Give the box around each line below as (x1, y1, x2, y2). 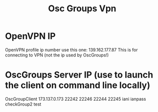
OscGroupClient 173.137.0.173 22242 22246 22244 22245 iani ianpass (5, 96, 146, 102)
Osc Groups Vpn (48, 3, 116, 14)
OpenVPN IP (5, 30, 56, 42)
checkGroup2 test (5, 101, 42, 107)
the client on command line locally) (5, 80, 151, 91)
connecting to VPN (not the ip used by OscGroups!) (5, 52, 109, 58)
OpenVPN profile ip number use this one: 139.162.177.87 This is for (5, 47, 138, 53)
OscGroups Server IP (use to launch (5, 69, 153, 81)
